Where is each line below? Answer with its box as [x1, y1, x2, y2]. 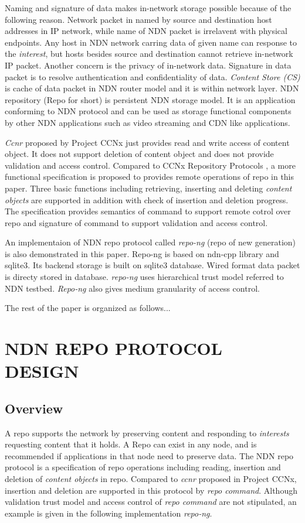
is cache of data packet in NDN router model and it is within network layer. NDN [5, 82, 299, 94]
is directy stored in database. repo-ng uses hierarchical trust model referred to [5, 271, 284, 283]
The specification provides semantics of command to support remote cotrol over [5, 205, 291, 217]
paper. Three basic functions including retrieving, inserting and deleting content [5, 182, 292, 194]
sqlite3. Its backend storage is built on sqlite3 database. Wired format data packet [5, 259, 300, 271]
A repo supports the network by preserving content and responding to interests [5, 426, 289, 439]
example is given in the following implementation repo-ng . [5, 507, 212, 519]
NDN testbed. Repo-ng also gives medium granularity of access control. [5, 282, 260, 294]
